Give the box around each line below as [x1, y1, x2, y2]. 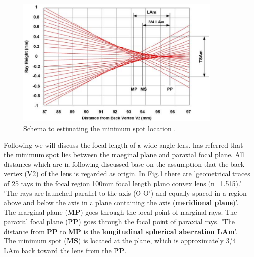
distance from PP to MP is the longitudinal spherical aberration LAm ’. [4, 226, 238, 236]
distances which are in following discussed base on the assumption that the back [4, 159, 245, 169]
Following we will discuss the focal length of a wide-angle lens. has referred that [4, 140, 243, 150]
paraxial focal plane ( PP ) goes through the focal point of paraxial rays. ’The [4, 216, 235, 227]
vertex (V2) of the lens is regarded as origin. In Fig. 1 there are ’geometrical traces [4, 168, 250, 179]
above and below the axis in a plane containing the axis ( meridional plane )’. [4, 197, 239, 208]
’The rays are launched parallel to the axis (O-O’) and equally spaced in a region [4, 187, 247, 198]
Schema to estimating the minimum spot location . [23, 123, 176, 133]
